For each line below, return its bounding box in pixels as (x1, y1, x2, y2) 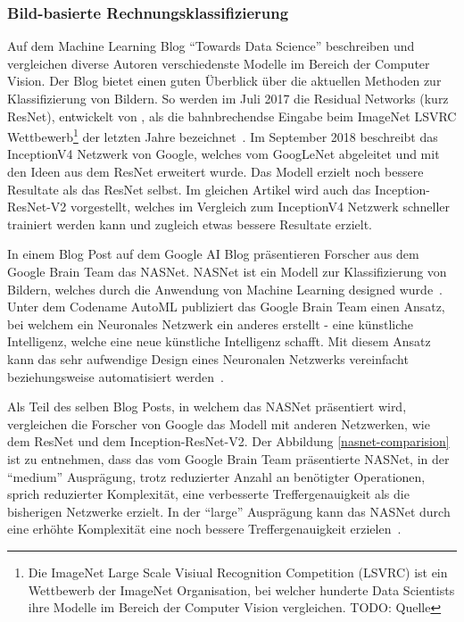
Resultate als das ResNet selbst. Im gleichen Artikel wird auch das (7, 179, 371, 198)
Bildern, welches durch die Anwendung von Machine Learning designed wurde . (7, 279, 443, 298)
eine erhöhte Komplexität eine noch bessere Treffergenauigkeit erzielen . (7, 519, 402, 538)
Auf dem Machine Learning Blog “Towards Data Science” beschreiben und (7, 37, 415, 55)
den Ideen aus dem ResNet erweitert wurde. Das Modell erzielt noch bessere (7, 162, 424, 181)
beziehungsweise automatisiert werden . (7, 367, 224, 386)
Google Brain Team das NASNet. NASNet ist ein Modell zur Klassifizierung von (7, 262, 447, 280)
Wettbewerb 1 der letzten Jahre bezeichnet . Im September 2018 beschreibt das (7, 125, 438, 145)
